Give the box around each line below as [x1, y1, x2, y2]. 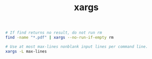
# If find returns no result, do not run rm [5, 30, 102, 36]
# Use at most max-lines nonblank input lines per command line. [5, 44, 148, 49]
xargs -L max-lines [5, 49, 47, 54]
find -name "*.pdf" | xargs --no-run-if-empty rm [5, 35, 114, 40]
